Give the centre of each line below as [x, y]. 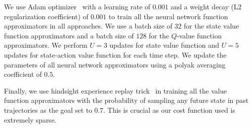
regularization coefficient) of [46, 16]
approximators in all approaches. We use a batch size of [88, 26]
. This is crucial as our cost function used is [169, 110]
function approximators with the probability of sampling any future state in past [126, 100]
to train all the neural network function [168, 16]
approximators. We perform [46, 45]
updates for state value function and [164, 45]
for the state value [211, 26]
